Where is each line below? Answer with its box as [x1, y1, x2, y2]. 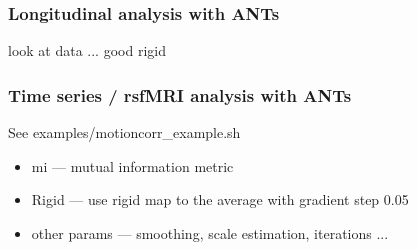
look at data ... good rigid [8, 40, 166, 61]
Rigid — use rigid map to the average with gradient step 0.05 [31, 189, 409, 210]
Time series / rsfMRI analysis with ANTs [8, 82, 352, 107]
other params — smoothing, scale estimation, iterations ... [31, 222, 389, 243]
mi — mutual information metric [31, 155, 234, 176]
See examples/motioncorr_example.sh [8, 122, 241, 143]
